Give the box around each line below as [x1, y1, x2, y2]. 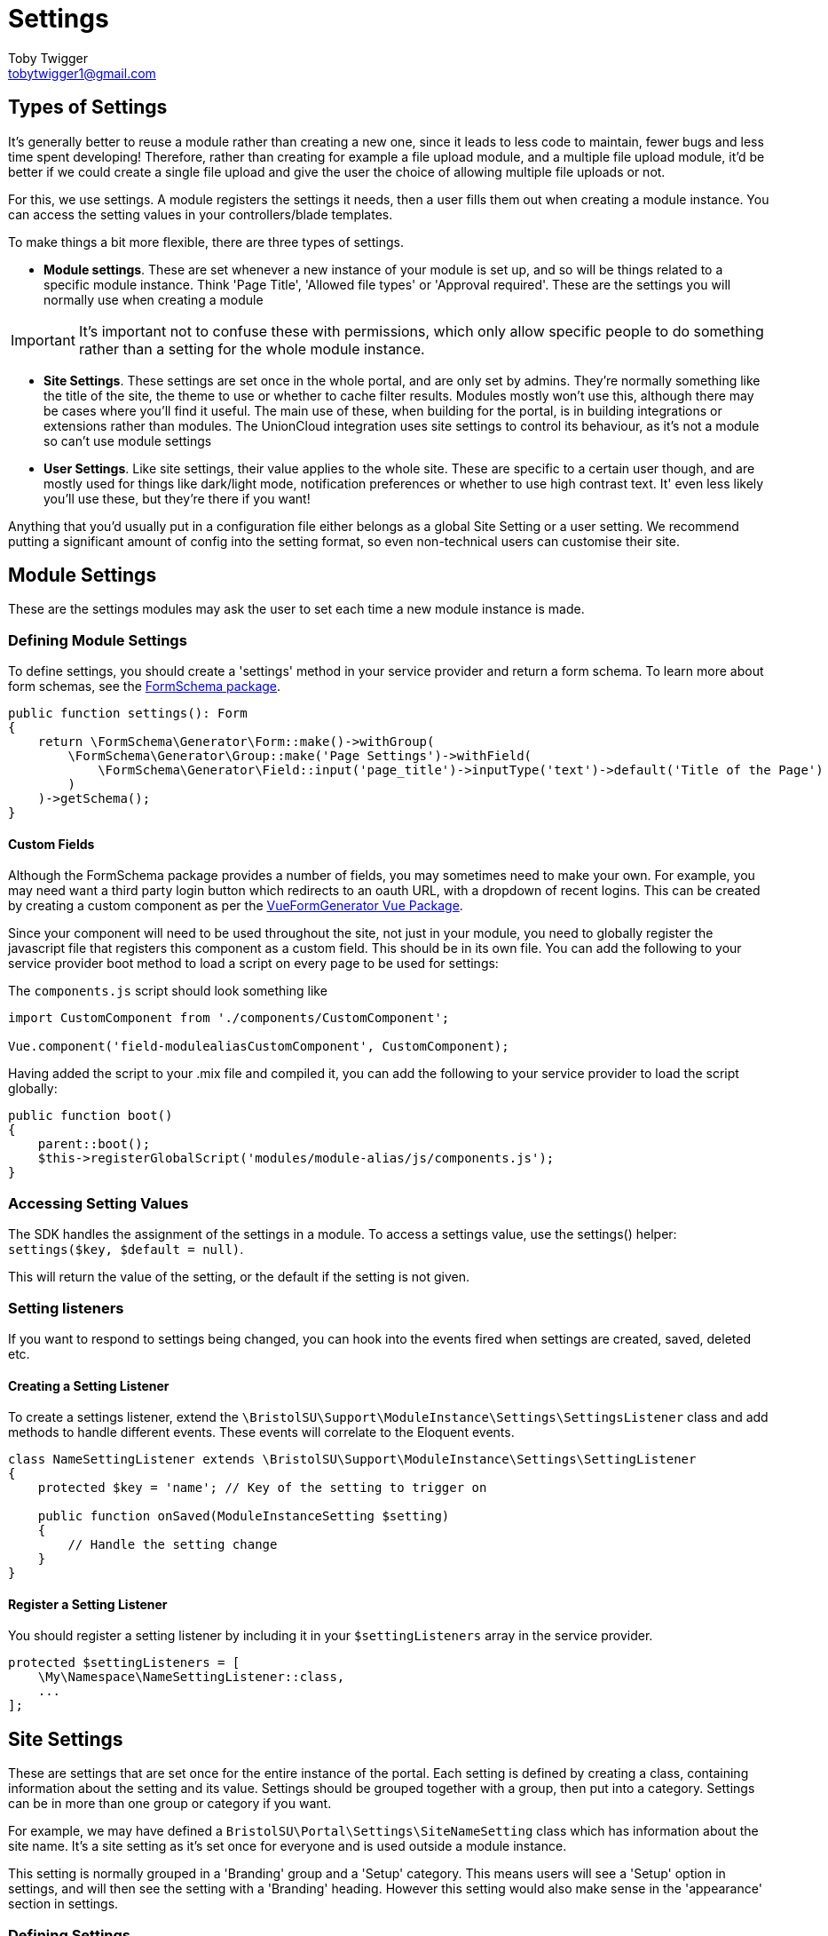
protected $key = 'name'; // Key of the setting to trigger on [37, 1480, 487, 1496]
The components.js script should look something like [8, 983, 327, 999]
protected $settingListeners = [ [8, 1655, 241, 1670]
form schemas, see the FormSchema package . [8, 678, 281, 694]
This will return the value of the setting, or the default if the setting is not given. [8, 1269, 469, 1285]
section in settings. [8, 1896, 119, 1912]
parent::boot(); [37, 1137, 151, 1152]
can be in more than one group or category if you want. [8, 1796, 332, 1812]
